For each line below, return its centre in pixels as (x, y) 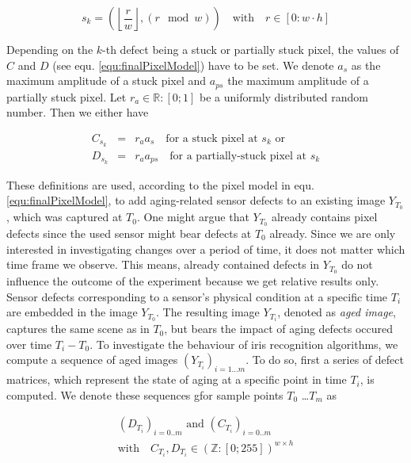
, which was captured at (65, 217)
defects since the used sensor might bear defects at (129, 233)
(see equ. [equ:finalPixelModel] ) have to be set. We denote (193, 65)
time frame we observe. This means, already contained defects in (163, 264)
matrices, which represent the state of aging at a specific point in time (177, 379)
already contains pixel (324, 217)
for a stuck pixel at (212, 138)
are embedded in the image (72, 312)
